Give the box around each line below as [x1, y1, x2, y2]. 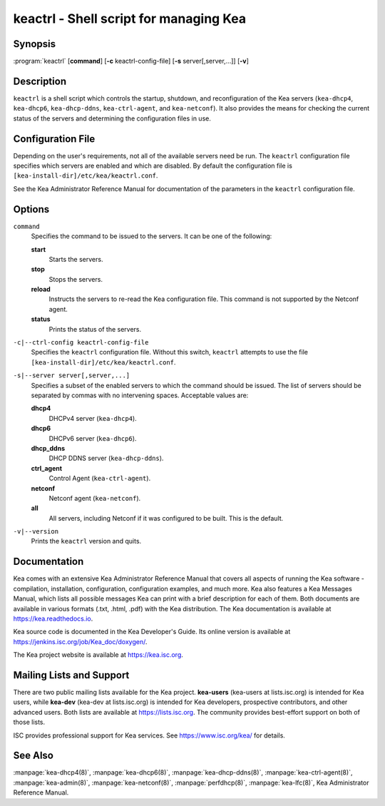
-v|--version [13, 528, 59, 536]
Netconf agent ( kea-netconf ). [48, 494, 141, 502]
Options [13, 203, 50, 215]
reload [31, 285, 51, 294]
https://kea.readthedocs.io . [13, 614, 93, 623]
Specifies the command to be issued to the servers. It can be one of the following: [31, 232, 272, 240]
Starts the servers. [48, 255, 103, 263]
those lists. [13, 718, 46, 727]
